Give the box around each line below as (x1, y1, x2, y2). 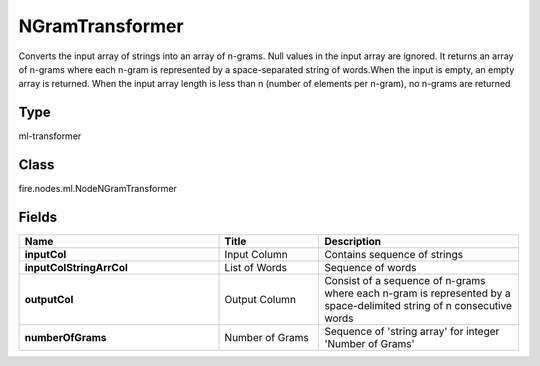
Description (324, 235, 382, 249)
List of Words (224, 261, 287, 275)
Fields (18, 208, 58, 225)
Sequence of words (324, 261, 417, 275)
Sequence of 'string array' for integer (324, 325, 500, 339)
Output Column (224, 293, 297, 307)
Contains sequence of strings (324, 248, 464, 262)
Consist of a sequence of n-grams (324, 274, 486, 288)
